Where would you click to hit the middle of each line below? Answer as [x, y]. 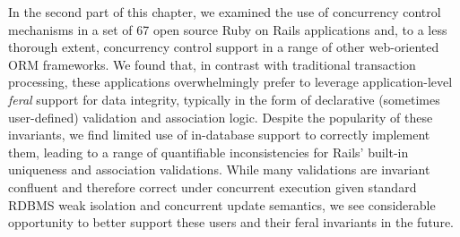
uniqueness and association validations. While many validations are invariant [219, 169]
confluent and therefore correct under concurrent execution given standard [213, 186]
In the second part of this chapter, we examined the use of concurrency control [225, 12]
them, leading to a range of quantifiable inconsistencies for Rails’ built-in [208, 152]
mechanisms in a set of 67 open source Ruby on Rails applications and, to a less [228, 29]
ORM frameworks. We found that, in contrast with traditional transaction [212, 64]
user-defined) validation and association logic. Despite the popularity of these [221, 117]
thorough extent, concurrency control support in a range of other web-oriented [224, 47]
